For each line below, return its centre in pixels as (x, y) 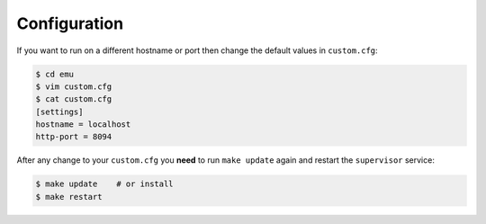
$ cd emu (55, 74)
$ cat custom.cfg (74, 99)
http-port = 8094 (74, 137)
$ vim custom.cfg (74, 86)
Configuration (70, 23)
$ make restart (69, 197)
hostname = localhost (83, 125)
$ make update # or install (105, 184)
